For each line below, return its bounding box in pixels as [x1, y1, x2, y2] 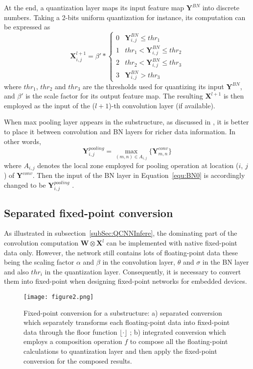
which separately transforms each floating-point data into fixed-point [23, 317, 230, 327]
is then [223, 91, 244, 101]
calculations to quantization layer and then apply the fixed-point [23, 346, 217, 356]
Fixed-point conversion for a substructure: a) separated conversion [23, 307, 222, 318]
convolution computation [4, 238, 79, 248]
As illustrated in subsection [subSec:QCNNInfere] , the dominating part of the [4, 228, 237, 238]
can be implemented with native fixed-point [106, 238, 237, 248]
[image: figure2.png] [23, 293, 94, 300]
